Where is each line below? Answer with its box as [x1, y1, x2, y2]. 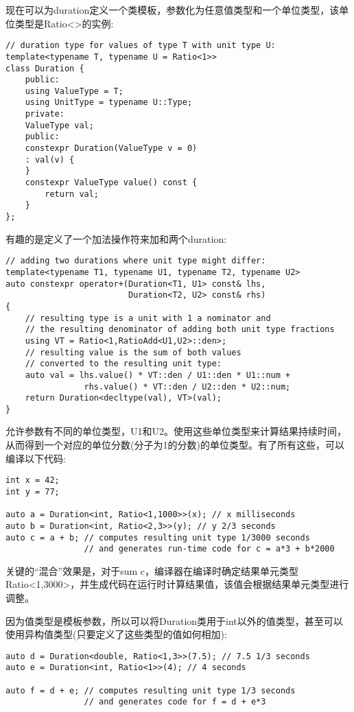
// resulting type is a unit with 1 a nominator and [25, 313, 271, 323]
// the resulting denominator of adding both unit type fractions [25, 324, 335, 335]
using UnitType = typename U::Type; [25, 97, 193, 108]
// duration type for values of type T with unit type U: [5, 40, 276, 51]
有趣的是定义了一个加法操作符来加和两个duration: [5, 231, 227, 246]
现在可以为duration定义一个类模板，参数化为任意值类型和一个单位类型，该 [5, 3, 340, 16]
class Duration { [5, 63, 84, 73]
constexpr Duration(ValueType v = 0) [25, 143, 198, 154]
